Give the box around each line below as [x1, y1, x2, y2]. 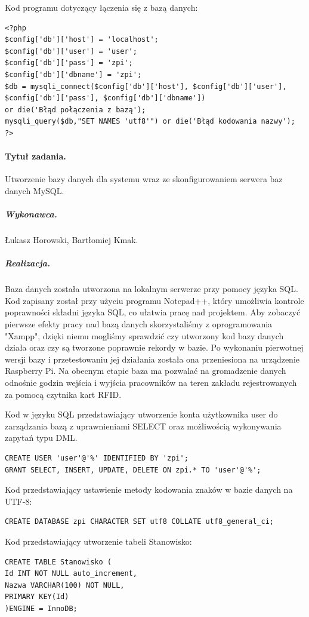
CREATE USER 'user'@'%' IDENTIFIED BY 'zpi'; [5, 453, 189, 462]
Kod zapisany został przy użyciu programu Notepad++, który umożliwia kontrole [5, 294, 304, 306]
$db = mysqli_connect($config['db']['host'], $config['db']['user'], [5, 82, 287, 91]
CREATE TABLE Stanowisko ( [5, 557, 112, 566]
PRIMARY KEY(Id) [5, 593, 69, 601]
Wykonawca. [5, 208, 57, 220]
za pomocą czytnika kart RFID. [5, 388, 122, 400]
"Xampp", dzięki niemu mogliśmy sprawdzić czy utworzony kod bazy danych [5, 329, 284, 342]
